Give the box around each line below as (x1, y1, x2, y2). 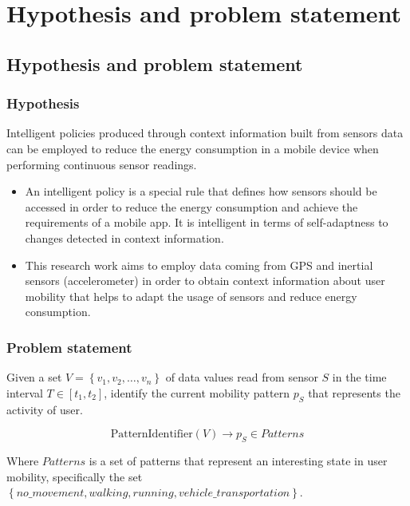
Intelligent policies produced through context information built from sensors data (6, 125, 404, 141)
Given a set (6, 369, 62, 385)
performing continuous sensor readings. (6, 156, 197, 172)
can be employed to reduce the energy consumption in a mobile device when (6, 140, 379, 156)
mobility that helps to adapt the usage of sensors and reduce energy (25, 287, 357, 304)
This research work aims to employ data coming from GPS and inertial (25, 256, 373, 273)
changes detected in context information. (25, 229, 224, 246)
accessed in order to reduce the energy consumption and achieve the (25, 198, 358, 215)
